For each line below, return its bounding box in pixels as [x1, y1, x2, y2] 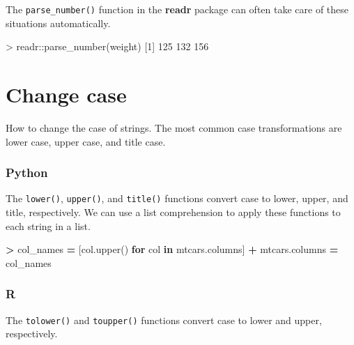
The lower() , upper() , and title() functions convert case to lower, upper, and [6, 191, 348, 206]
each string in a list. [6, 218, 91, 233]
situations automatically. [6, 15, 111, 30]
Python [6, 164, 48, 181]
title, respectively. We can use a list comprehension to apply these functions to [6, 205, 341, 220]
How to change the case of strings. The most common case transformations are [6, 120, 342, 135]
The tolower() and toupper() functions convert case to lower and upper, [6, 312, 322, 327]
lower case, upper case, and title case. [6, 134, 166, 148]
